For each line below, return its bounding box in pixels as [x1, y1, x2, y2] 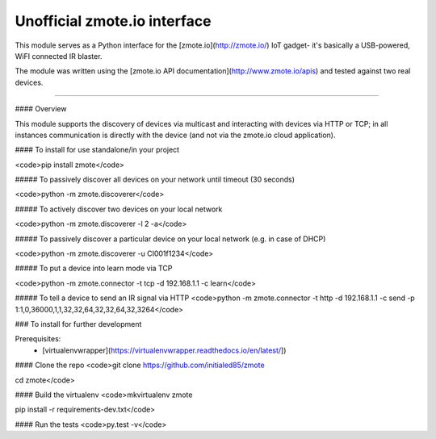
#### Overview [15, 104, 67, 114]
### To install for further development [15, 319, 142, 328]
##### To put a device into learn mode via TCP [15, 263, 173, 274]
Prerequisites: [15, 334, 61, 344]
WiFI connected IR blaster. [15, 51, 103, 61]
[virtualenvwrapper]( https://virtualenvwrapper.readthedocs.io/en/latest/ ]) [42, 345, 287, 355]
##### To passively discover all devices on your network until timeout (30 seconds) [15, 174, 295, 185]
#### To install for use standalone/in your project [15, 145, 180, 155]
